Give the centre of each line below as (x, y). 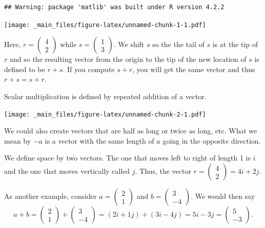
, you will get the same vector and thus (194, 69)
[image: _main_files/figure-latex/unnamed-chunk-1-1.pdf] (105, 25)
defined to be (25, 69)
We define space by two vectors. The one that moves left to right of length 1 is (127, 158)
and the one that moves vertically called (67, 171)
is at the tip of (235, 44)
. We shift (129, 44)
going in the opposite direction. (212, 140)
